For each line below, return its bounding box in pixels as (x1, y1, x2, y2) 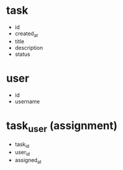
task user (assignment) (6, 118, 118, 135)
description (14, 44, 43, 51)
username (14, 97, 40, 105)
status (14, 50, 30, 58)
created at (14, 29, 38, 38)
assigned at (14, 156, 42, 165)
